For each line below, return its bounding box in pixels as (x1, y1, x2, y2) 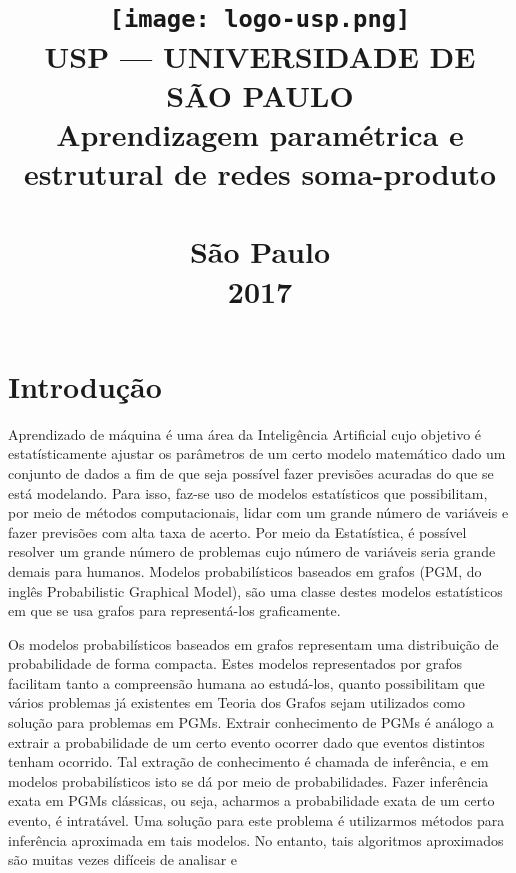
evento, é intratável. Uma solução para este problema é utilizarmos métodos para (8, 810, 505, 831)
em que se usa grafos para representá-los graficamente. (8, 600, 341, 621)
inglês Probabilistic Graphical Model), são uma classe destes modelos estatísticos (8, 580, 503, 601)
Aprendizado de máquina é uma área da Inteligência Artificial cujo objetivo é (8, 423, 482, 444)
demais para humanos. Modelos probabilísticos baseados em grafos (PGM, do (8, 560, 482, 581)
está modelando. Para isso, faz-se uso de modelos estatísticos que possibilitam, (8, 482, 488, 503)
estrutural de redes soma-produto (23, 153, 497, 194)
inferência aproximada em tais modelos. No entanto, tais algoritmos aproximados (8, 829, 504, 850)
